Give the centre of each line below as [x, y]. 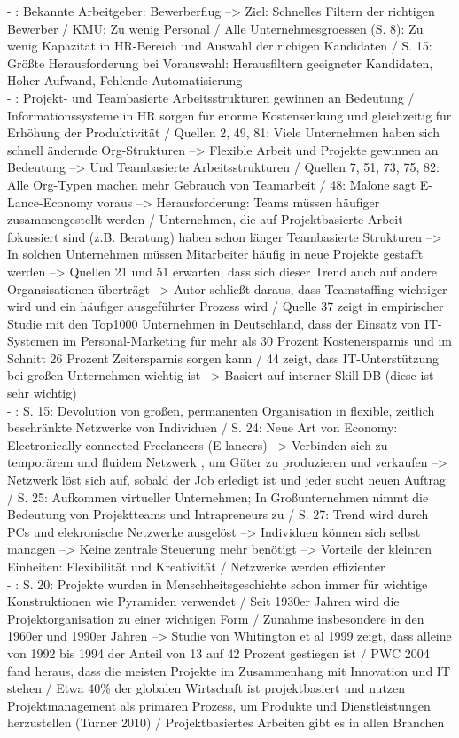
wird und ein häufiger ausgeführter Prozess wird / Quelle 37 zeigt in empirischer [226, 306]
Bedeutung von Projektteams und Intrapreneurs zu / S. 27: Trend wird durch [218, 514]
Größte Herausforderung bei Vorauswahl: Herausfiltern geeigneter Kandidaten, [220, 62]
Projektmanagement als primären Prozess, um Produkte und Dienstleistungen [219, 705]
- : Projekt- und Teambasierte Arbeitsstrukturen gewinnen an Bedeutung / [211, 97]
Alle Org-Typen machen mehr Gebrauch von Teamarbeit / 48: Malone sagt [212, 184]
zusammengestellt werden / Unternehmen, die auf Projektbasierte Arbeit [205, 219]
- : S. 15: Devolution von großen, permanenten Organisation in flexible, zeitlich [221, 410]
